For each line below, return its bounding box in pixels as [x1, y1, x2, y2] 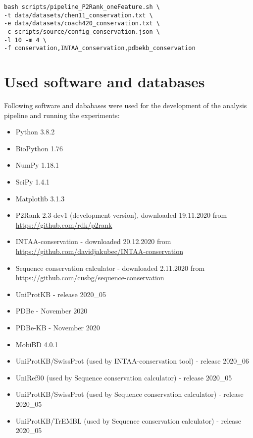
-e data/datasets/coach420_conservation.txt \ [4, 20, 160, 27]
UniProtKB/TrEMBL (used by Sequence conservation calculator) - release [15, 415, 242, 426]
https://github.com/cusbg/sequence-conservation [15, 272, 164, 283]
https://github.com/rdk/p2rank [15, 219, 112, 230]
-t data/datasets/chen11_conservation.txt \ [4, 11, 153, 19]
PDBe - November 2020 [15, 306, 88, 316]
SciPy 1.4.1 [15, 177, 50, 187]
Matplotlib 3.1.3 [15, 193, 65, 203]
